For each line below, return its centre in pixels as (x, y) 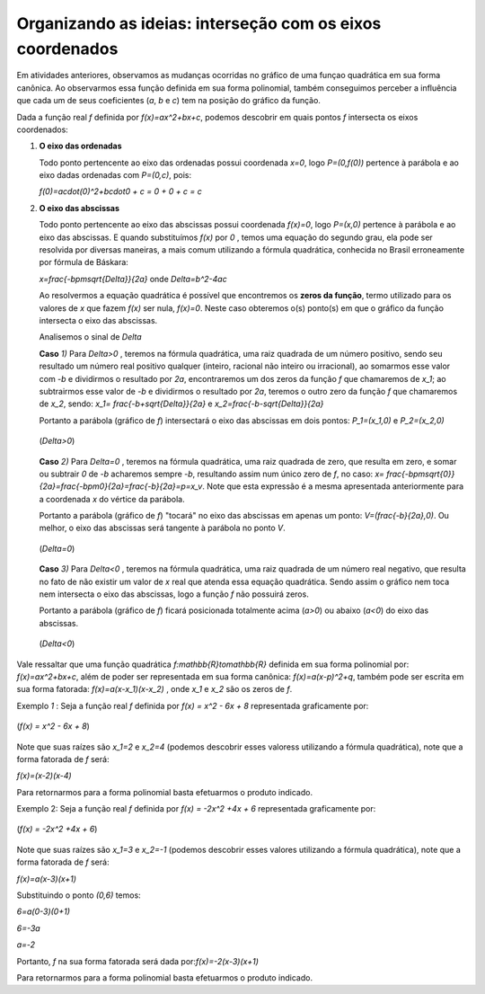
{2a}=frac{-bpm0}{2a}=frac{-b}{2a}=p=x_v (121, 486)
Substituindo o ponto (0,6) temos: (79, 895)
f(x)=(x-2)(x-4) (44, 776)
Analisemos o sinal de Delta (91, 337)
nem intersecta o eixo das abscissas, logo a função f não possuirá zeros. (174, 594)
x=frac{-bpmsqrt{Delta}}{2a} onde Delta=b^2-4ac (133, 279)
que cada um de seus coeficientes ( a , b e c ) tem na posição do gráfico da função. (168, 101)
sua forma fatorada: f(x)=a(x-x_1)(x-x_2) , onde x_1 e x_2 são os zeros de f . (154, 689)
